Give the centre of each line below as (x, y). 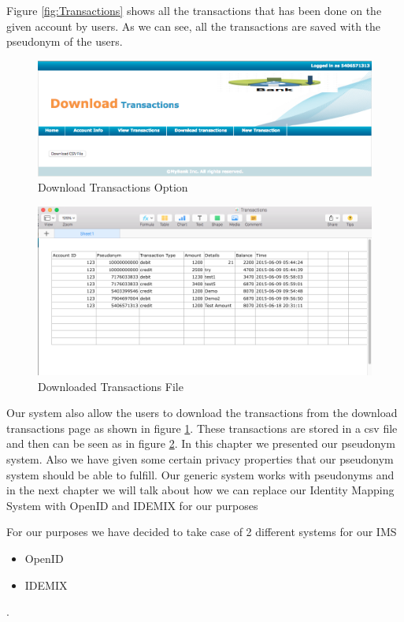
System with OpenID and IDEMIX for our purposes (132, 505)
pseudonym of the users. (65, 41)
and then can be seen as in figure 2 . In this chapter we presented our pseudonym (201, 443)
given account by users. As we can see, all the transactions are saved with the (194, 26)
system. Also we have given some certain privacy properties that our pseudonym (200, 458)
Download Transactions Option (113, 187)
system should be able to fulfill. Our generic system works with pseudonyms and (200, 474)
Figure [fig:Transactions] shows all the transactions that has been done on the (194, 10)
